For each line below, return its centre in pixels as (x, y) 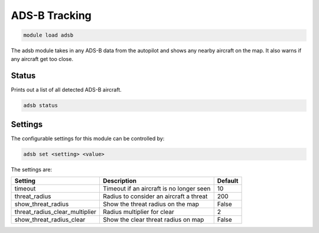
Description (120, 181)
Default (228, 181)
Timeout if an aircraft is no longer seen (157, 189)
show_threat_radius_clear (50, 220)
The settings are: (32, 169)
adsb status (41, 106)
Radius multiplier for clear (139, 212)
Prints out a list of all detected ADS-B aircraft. (66, 90)
